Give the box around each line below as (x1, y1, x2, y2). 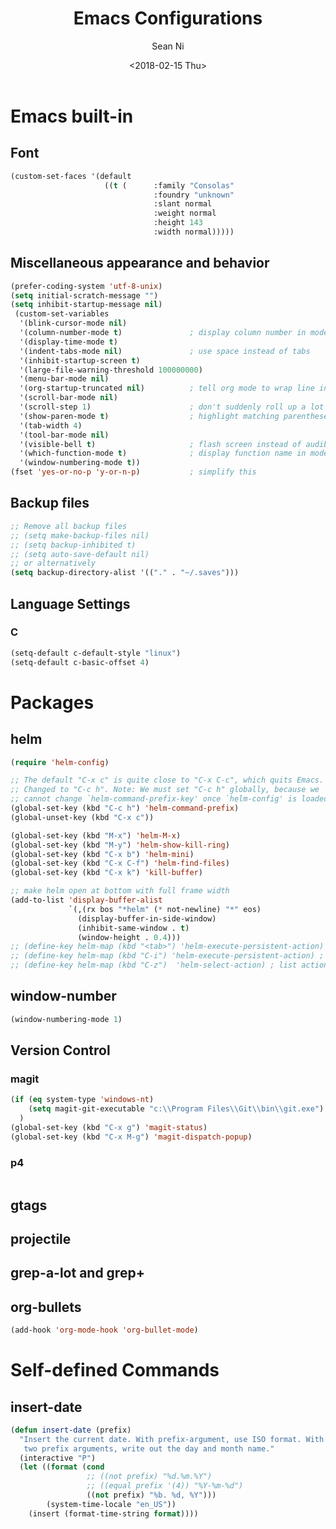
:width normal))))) (153, 227, 235, 237)
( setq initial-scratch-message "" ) (10, 290, 159, 301)
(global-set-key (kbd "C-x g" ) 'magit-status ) (10, 1123, 208, 1133)
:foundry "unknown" (153, 190, 235, 200)
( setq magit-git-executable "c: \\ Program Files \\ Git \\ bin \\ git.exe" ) (28, 1104, 325, 1114)
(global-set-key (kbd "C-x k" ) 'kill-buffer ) (10, 868, 203, 878)
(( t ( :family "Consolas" (104, 180, 235, 191)
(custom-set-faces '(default (10, 171, 132, 181)
